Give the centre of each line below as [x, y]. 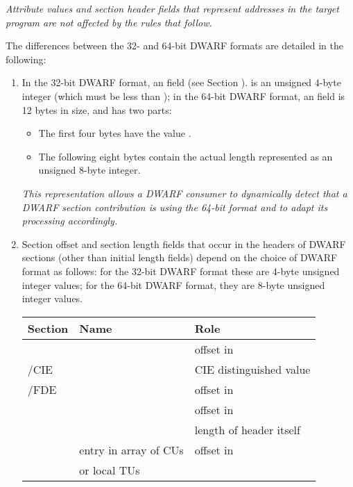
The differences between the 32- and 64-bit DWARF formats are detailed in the [174, 46]
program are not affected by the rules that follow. [109, 22]
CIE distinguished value [252, 369]
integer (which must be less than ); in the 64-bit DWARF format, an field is [183, 96]
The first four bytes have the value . [115, 133]
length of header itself [247, 429]
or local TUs [110, 470]
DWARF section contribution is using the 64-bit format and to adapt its [175, 207]
